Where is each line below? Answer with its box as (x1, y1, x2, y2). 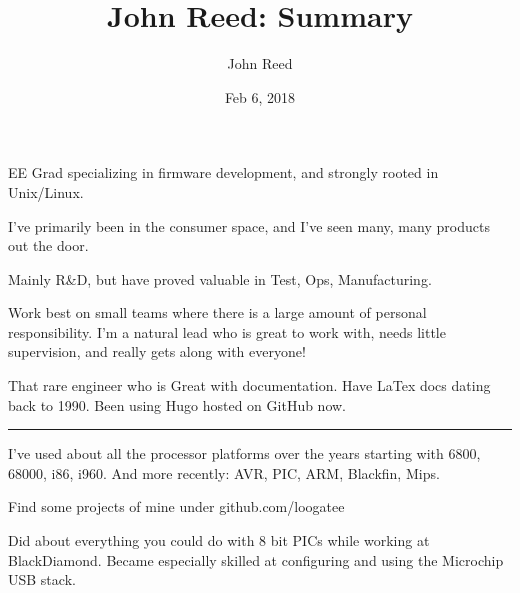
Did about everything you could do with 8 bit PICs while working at (8, 530, 430, 551)
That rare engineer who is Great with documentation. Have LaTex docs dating (8, 375, 491, 396)
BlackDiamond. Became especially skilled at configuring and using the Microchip (8, 549, 504, 570)
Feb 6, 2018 (224, 86, 296, 107)
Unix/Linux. (8, 181, 84, 202)
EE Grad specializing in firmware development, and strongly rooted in (8, 162, 439, 183)
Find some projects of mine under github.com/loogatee (8, 496, 345, 517)
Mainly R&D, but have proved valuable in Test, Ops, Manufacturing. (8, 268, 432, 289)
